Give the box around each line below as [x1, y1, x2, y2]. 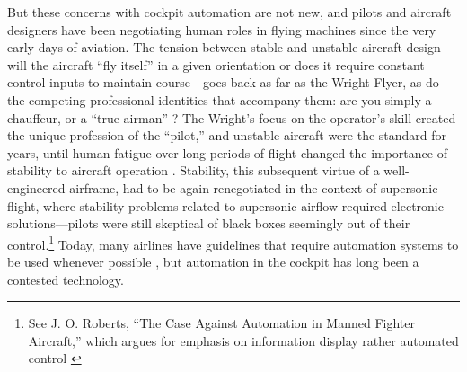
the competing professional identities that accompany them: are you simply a [7, 90, 432, 109]
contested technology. [7, 270, 124, 288]
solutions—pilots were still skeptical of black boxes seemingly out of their [7, 214, 410, 233]
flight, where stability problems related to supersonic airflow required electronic [7, 196, 444, 215]
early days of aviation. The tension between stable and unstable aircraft [7, 38, 402, 57]
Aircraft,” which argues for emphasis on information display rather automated [28, 331, 459, 350]
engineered [7, 178, 66, 197]
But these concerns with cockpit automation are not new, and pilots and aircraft [7, 3, 452, 21]
